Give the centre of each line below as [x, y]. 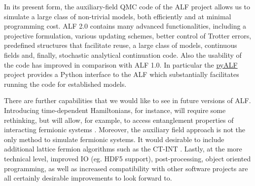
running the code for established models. [65, 84]
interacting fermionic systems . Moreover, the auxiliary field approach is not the [125, 130]
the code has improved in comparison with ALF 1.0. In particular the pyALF [121, 64]
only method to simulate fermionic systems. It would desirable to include [114, 139]
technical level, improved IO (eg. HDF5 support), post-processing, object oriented [127, 158]
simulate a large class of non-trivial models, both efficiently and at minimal [118, 16]
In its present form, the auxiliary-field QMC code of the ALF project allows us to [127, 6]
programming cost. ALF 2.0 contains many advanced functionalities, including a [125, 26]
